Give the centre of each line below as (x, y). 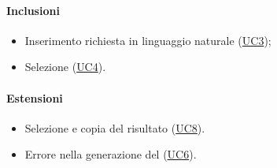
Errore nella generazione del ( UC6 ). (111, 154)
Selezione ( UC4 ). (65, 67)
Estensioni (35, 97)
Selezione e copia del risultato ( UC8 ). (115, 127)
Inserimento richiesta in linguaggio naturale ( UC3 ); (148, 40)
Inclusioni (33, 10)
